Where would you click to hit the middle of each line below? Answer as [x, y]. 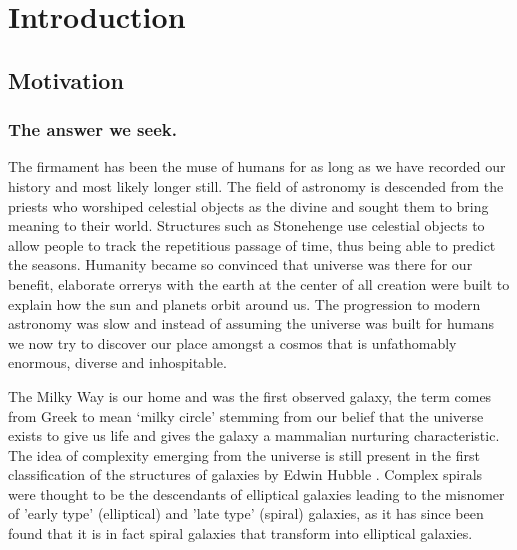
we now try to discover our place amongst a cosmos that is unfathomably [232, 342]
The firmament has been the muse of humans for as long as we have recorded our [257, 166]
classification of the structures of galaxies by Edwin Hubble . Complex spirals [245, 474]
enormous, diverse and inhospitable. [117, 362]
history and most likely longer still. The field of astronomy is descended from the [256, 185]
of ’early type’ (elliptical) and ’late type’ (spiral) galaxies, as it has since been [246, 513]
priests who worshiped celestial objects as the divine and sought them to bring [248, 205]
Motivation [66, 79]
